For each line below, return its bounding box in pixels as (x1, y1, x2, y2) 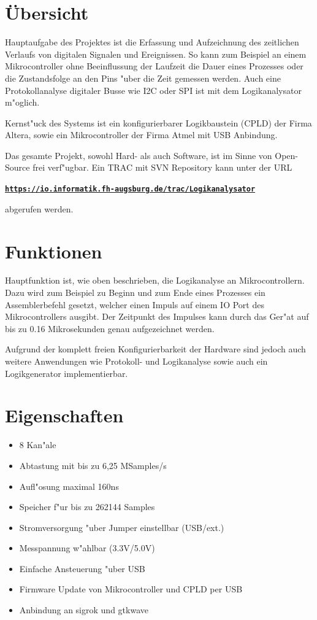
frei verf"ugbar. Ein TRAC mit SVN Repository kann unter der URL (32, 161, 292, 174)
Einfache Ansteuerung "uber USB (19, 562, 145, 575)
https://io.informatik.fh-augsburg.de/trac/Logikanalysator (5, 185, 256, 194)
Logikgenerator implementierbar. (5, 366, 128, 379)
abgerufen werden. (5, 202, 74, 215)
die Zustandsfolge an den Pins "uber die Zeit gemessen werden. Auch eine (5, 71, 281, 84)
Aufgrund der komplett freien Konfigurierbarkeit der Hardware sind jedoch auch (5, 343, 306, 355)
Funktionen (5, 238, 102, 263)
